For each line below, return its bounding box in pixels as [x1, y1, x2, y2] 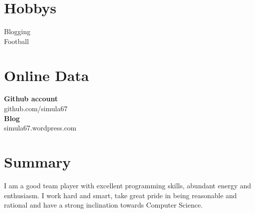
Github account [4, 93, 58, 104]
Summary [4, 152, 71, 171]
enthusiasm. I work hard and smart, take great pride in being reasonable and [4, 190, 237, 200]
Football [4, 36, 29, 46]
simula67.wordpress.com [4, 123, 77, 133]
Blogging [4, 26, 31, 37]
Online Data [4, 65, 89, 85]
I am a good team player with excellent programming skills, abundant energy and [4, 180, 252, 190]
